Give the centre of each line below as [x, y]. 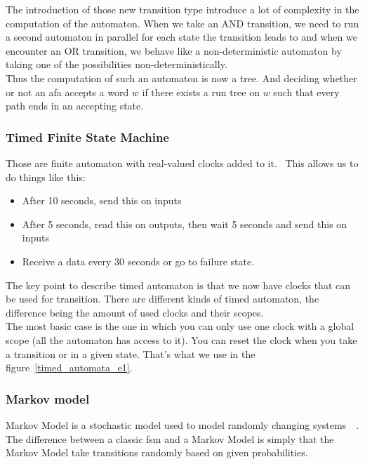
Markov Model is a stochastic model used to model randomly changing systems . [182, 424]
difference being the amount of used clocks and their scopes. [135, 312]
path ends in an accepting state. [75, 106]
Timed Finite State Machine [87, 137]
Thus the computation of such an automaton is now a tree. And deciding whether [181, 78]
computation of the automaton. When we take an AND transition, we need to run [182, 23]
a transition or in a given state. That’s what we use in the [131, 353]
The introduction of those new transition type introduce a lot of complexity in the [182, 9]
